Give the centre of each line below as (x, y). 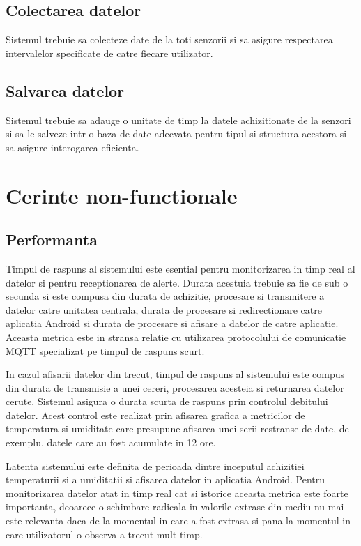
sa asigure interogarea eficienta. (72, 147)
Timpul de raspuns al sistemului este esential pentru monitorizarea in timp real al (180, 268)
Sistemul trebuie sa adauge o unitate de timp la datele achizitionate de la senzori (178, 120)
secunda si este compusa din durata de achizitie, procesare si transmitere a (165, 296)
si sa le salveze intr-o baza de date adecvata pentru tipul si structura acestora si (176, 134)
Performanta (52, 240)
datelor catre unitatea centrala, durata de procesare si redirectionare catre (164, 309)
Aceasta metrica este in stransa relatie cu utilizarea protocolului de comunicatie (176, 336)
